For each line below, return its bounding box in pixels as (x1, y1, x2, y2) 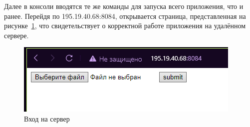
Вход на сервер (24, 113, 70, 124)
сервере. (4, 30, 29, 40)
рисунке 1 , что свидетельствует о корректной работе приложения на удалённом (4, 20, 246, 31)
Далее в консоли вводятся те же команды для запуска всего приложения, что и (4, 1, 244, 11)
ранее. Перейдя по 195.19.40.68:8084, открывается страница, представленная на (4, 10, 246, 21)
